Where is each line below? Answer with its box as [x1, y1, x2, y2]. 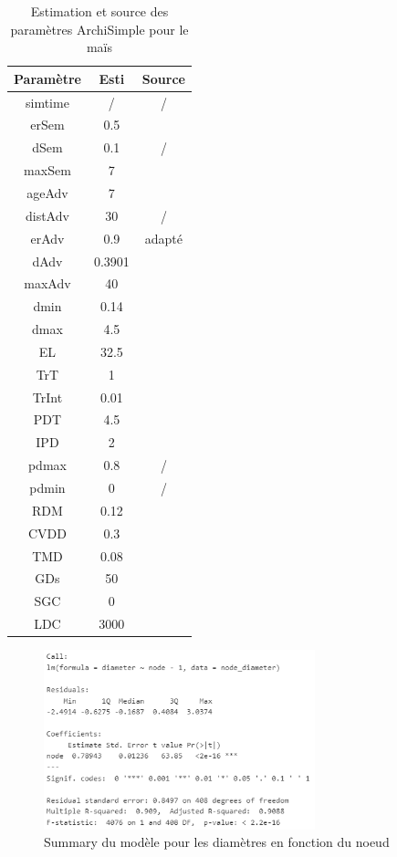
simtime [26, 92, 69, 111]
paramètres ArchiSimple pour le [10, 19, 189, 38]
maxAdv [24, 274, 71, 293]
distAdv [25, 205, 69, 225]
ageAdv [26, 183, 68, 202]
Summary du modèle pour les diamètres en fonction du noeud [44, 832, 390, 852]
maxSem [24, 161, 71, 180]
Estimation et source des [30, 2, 169, 20]
